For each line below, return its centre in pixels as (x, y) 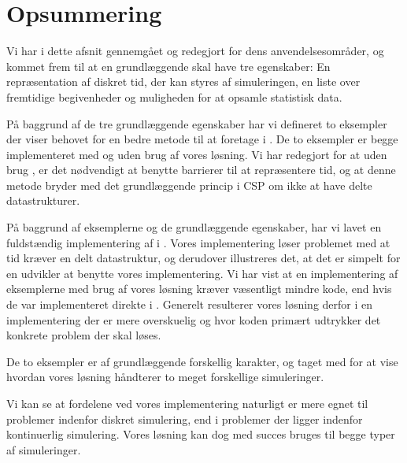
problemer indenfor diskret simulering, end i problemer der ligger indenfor (185, 419)
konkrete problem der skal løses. (84, 335)
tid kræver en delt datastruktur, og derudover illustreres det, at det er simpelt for (203, 258)
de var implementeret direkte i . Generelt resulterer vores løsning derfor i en (190, 304)
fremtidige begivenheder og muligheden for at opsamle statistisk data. (174, 96)
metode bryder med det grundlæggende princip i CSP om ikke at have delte (189, 185)
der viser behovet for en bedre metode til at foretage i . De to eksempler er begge (202, 139)
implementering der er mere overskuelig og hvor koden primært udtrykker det (194, 319)
